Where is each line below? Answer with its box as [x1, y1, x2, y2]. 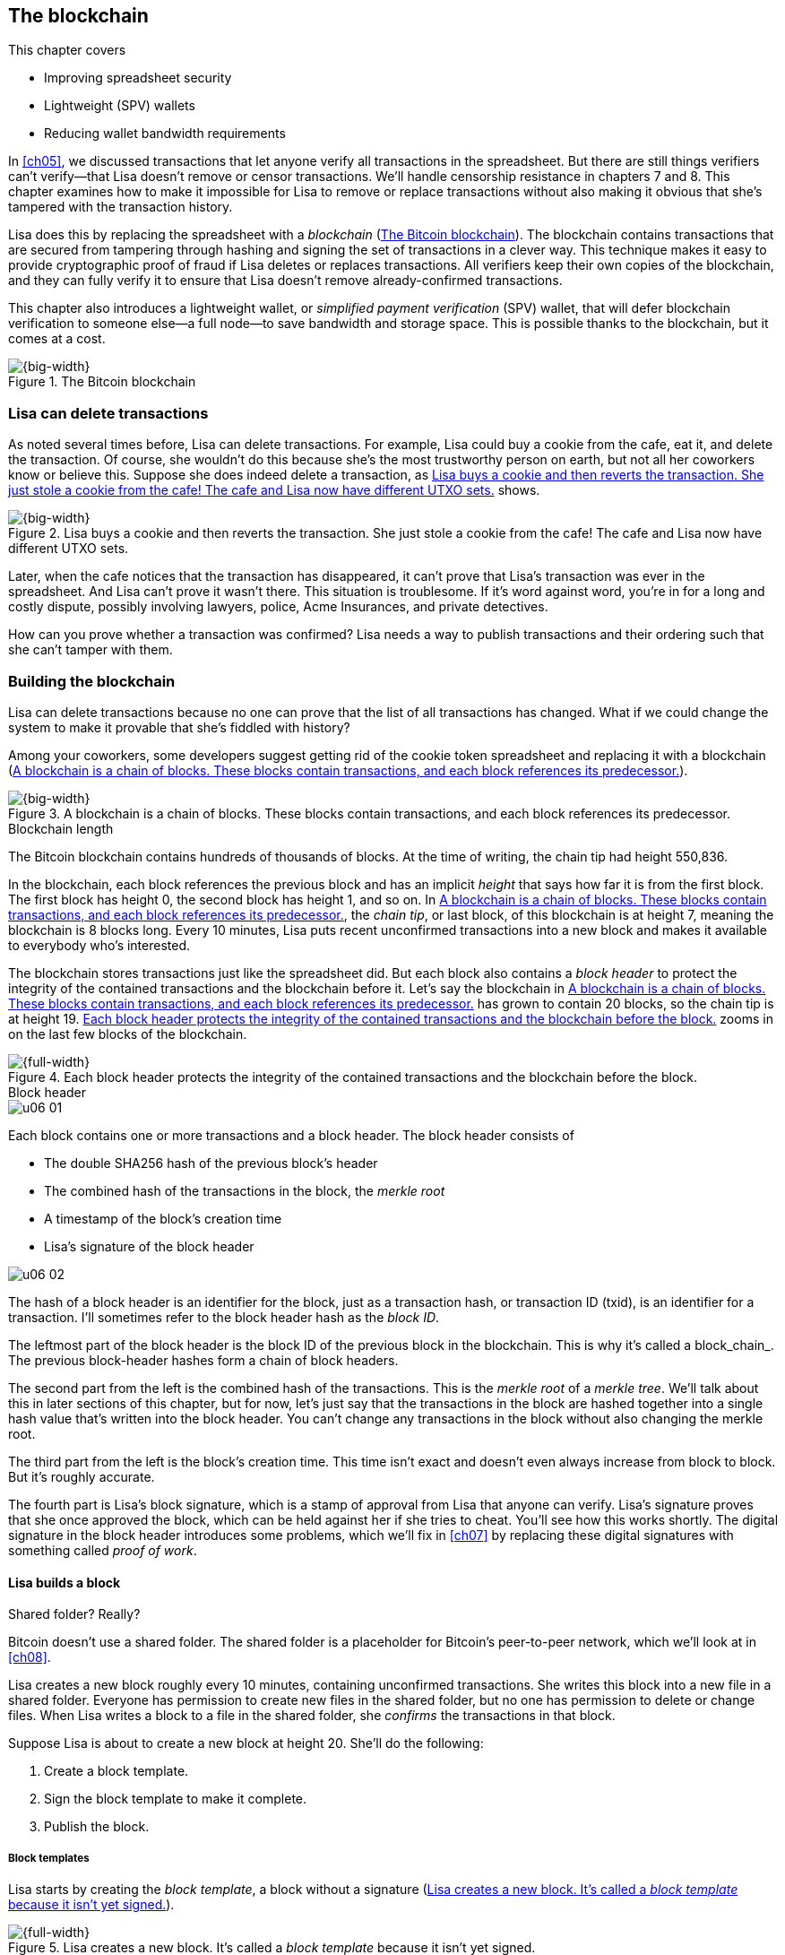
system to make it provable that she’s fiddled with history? [8, 719, 350, 735]
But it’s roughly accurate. [8, 1468, 155, 1484]
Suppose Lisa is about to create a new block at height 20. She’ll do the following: [8, 1735, 484, 1752]
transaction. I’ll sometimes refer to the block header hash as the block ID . [8, 1309, 440, 1325]
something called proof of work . [8, 1542, 197, 1558]
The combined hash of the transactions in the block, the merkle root [44, 1182, 445, 1198]
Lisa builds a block [8, 1574, 121, 1590]
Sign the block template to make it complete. [44, 1791, 307, 1807]
